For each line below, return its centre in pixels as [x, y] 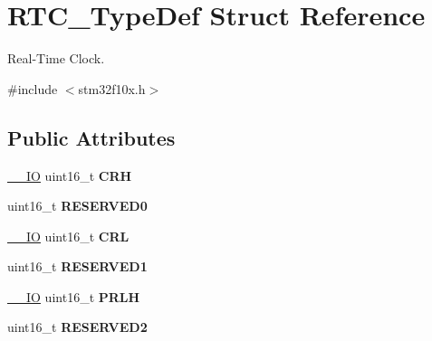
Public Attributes [91, 137]
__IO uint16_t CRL [68, 236]
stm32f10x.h [112, 88]
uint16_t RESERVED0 [77, 206]
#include [33, 88]
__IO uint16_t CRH [70, 175]
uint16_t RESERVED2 [77, 327]
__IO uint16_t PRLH [74, 296]
